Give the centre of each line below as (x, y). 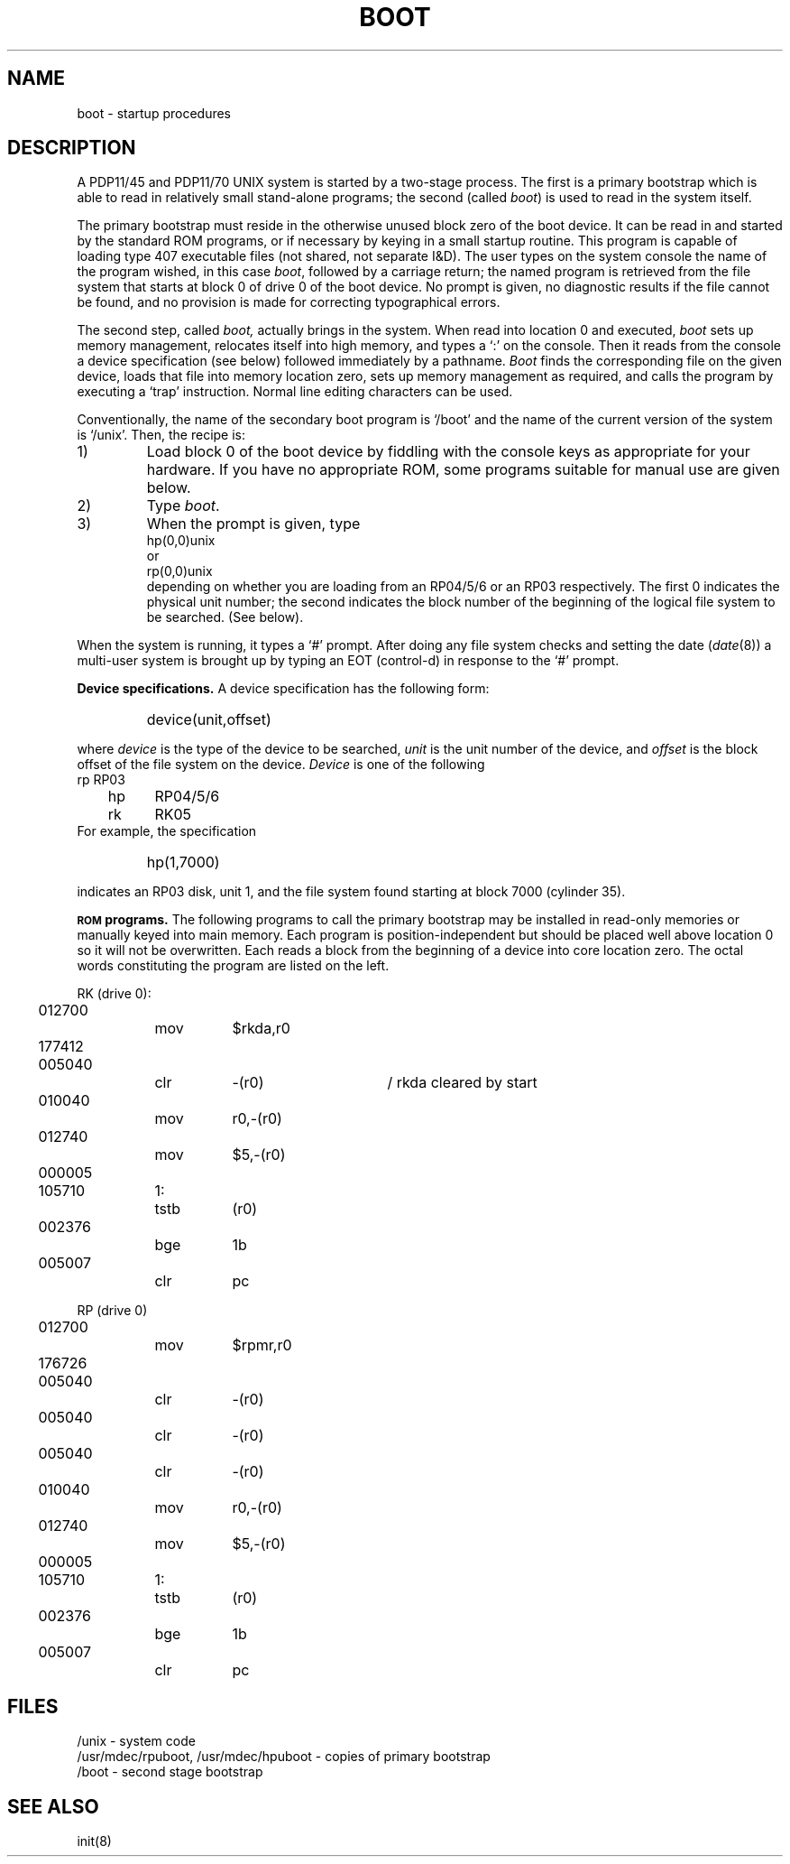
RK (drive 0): (114, 994)
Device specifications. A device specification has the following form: (283, 689)
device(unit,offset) (209, 720)
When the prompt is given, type (253, 524)
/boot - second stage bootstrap (170, 1772)
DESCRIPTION (72, 148)
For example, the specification (167, 831)
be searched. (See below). (225, 617)
